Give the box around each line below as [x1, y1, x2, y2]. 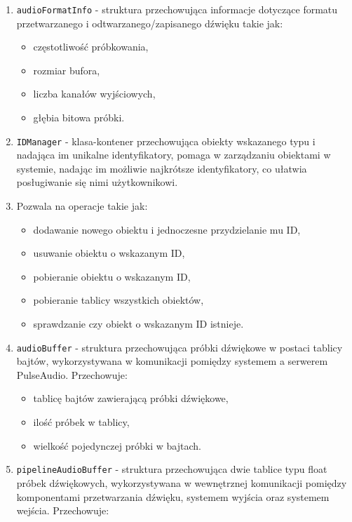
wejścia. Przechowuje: [16, 503, 109, 518]
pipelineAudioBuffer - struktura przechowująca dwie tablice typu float [16, 462, 327, 476]
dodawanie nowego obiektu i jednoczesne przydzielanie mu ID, [33, 222, 301, 236]
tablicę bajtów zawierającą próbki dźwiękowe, [33, 391, 229, 406]
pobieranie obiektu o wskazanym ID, [33, 269, 191, 283]
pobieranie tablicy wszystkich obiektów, [33, 293, 204, 307]
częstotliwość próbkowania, [33, 39, 149, 54]
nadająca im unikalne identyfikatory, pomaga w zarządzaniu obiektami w [16, 147, 331, 162]
